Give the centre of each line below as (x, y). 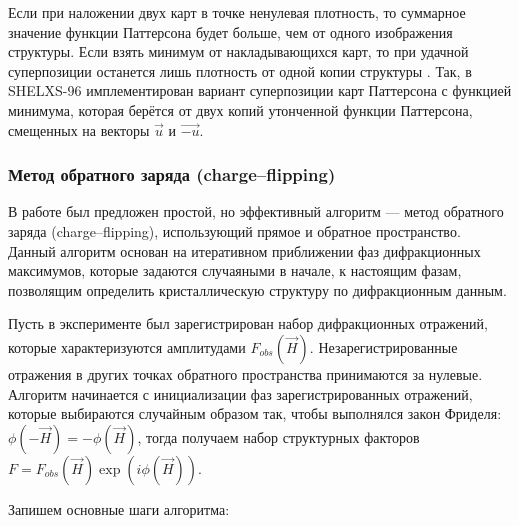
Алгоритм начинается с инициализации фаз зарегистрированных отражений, (240, 393)
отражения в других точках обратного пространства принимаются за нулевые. (245, 373)
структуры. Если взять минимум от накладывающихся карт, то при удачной (238, 51)
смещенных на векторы (79, 129)
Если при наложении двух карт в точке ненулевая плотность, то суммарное (237, 12)
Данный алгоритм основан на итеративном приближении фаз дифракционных (244, 250)
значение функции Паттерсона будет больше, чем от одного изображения (230, 31)
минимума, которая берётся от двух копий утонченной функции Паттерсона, (240, 109)
